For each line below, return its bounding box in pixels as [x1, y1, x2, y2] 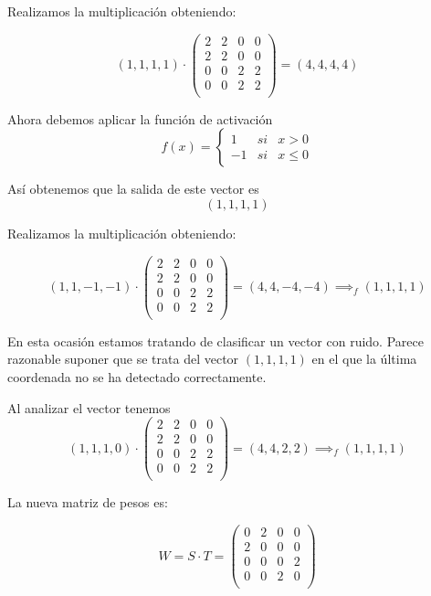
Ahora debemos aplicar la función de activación [7, 109, 273, 128]
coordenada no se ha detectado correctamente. [7, 367, 267, 386]
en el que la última [311, 349, 417, 368]
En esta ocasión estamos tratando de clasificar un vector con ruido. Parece [7, 331, 424, 350]
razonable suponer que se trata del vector [7, 349, 239, 368]
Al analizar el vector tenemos [7, 398, 171, 417]
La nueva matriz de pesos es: [7, 493, 168, 512]
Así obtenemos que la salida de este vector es [7, 179, 259, 198]
